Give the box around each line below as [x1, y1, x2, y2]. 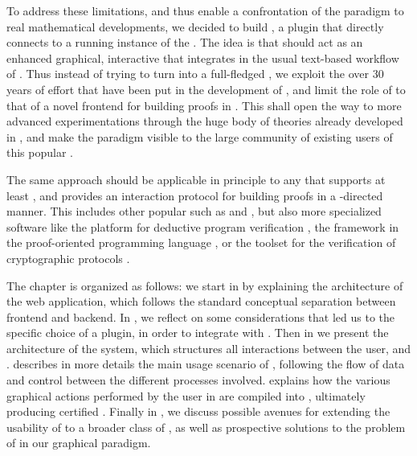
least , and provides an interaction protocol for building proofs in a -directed [6, 187, 383, 203]
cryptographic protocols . [6, 249, 130, 266]
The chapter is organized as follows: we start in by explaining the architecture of [6, 277, 403, 294]
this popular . [6, 144, 73, 161]
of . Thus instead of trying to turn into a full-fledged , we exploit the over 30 [6, 65, 384, 82]
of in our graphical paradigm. [6, 434, 151, 451]
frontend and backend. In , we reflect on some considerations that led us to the [6, 308, 395, 325]
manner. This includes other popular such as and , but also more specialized [6, 203, 382, 220]
